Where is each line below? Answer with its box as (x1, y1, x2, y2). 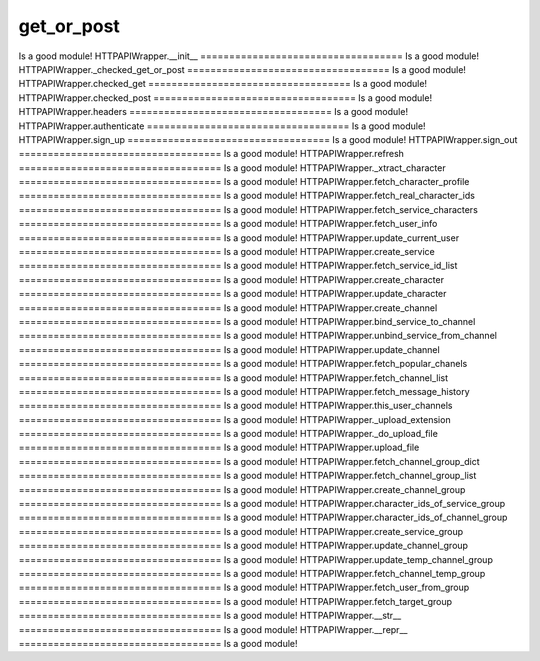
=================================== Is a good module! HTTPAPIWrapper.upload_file (18, 441, 420, 454)
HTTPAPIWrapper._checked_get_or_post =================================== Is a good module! (18, 63, 467, 75)
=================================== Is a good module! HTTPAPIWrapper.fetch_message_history (18, 385, 470, 397)
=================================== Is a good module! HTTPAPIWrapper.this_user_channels (18, 400, 453, 412)
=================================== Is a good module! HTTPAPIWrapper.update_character (18, 288, 447, 300)
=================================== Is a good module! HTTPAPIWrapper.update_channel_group (18, 540, 469, 552)
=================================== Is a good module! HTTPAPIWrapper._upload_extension (18, 413, 451, 425)
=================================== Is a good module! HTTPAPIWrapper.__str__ (18, 610, 402, 622)
